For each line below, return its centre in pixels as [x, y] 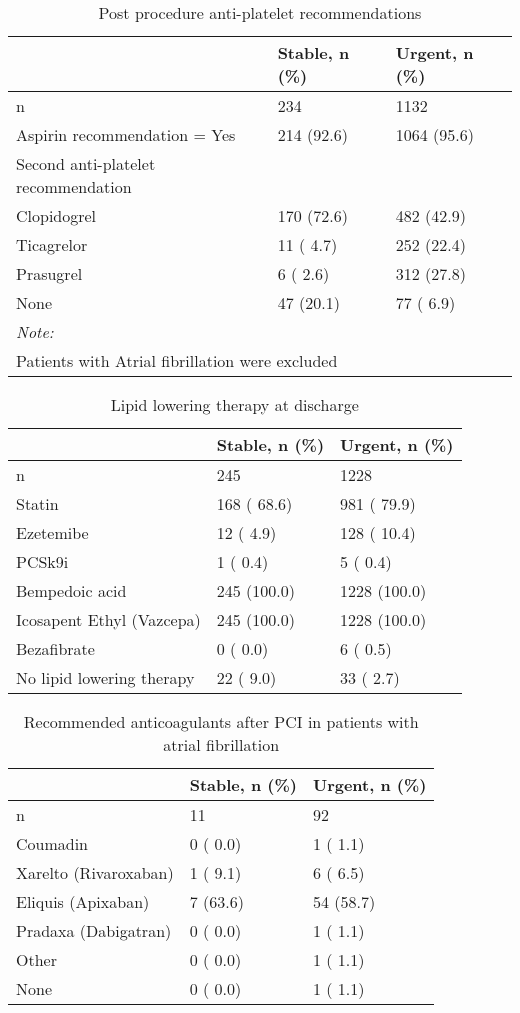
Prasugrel [49, 273]
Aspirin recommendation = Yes [126, 134]
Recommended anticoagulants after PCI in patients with [221, 721]
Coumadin [52, 843]
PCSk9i [42, 561]
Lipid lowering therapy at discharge [234, 404]
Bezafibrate [55, 648]
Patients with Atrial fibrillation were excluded [177, 360]
